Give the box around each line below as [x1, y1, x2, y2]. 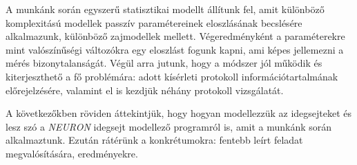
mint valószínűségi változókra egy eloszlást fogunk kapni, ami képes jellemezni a [6, 42, 344, 56]
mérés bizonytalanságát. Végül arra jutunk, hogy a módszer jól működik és [6, 56, 322, 70]
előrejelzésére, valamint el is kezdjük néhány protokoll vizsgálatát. [6, 82, 284, 97]
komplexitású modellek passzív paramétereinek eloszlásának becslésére [6, 15, 302, 30]
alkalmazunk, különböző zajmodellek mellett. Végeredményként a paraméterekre [6, 29, 345, 43]
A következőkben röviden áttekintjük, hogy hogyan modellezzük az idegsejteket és [6, 106, 352, 120]
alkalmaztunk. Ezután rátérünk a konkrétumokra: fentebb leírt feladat [6, 133, 303, 147]
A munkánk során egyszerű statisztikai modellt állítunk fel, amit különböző [6, 2, 325, 16]
